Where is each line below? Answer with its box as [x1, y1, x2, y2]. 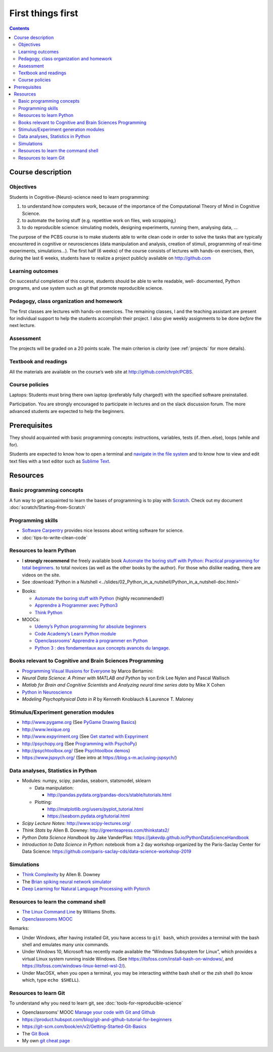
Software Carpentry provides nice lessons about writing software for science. [22, 527, 184, 533]
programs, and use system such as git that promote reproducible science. [9, 285, 164, 291]
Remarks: [9, 925, 29, 931]
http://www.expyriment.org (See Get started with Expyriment [22, 734, 149, 740]
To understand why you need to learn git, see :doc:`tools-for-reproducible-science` [9, 1000, 183, 1006]
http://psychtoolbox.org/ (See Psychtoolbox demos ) [22, 747, 130, 753]
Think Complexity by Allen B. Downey [22, 872, 101, 878]
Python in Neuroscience [22, 689, 72, 695]
